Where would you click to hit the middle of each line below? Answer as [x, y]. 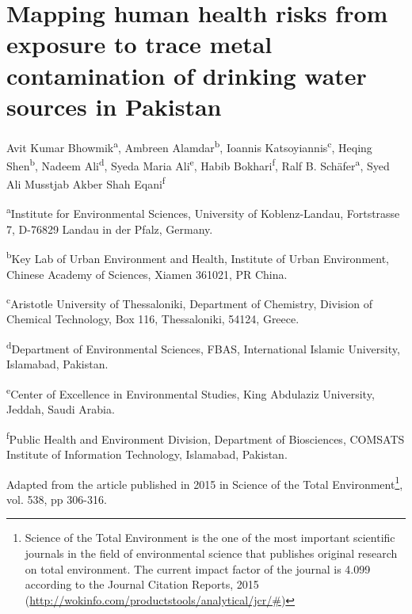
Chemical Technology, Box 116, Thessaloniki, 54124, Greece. [153, 319]
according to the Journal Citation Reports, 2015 [142, 584]
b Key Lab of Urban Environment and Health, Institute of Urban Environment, [198, 257]
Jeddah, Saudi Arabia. [61, 409]
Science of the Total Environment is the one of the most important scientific [210, 538]
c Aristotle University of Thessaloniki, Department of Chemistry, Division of [189, 302]
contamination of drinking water [187, 75]
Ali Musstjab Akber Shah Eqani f [86, 183]
